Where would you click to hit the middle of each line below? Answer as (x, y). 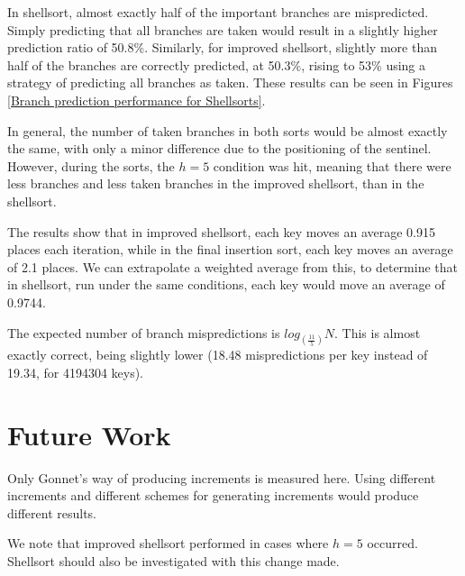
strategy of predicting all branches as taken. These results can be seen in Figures (230, 82)
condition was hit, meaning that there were (332, 165)
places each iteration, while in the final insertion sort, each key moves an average (230, 249)
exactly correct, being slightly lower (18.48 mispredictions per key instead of (218, 355)
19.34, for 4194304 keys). (76, 372)
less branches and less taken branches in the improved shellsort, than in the (216, 183)
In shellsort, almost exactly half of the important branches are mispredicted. (218, 12)
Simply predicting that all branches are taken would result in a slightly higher (223, 29)
